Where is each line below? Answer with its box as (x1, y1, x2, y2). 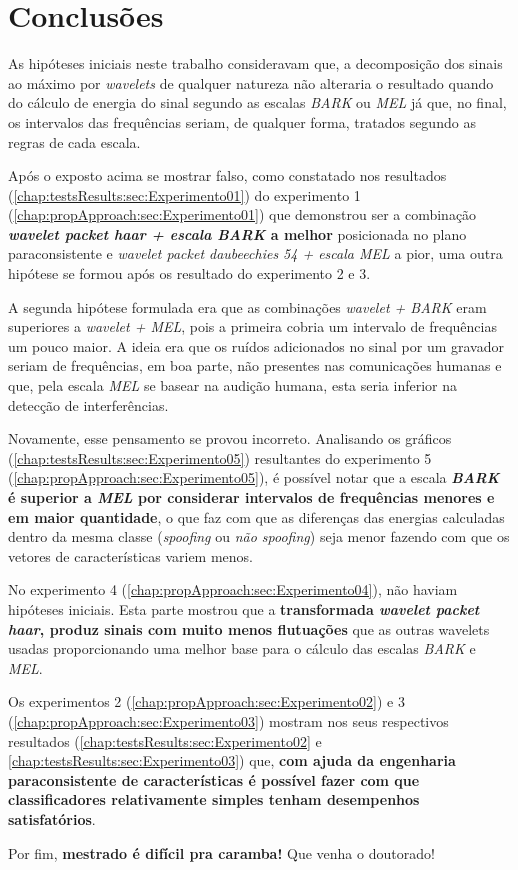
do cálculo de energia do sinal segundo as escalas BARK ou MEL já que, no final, (8, 92, 507, 113)
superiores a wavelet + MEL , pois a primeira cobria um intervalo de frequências (8, 316, 497, 337)
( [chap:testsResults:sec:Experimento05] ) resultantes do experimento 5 (8, 447, 432, 468)
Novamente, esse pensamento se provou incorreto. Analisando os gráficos (8, 428, 452, 449)
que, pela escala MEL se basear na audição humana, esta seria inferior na (8, 375, 458, 396)
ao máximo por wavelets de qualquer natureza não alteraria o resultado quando (8, 72, 494, 93)
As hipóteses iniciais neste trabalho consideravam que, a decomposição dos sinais (8, 53, 503, 74)
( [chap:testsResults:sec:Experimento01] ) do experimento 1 (8, 184, 361, 205)
